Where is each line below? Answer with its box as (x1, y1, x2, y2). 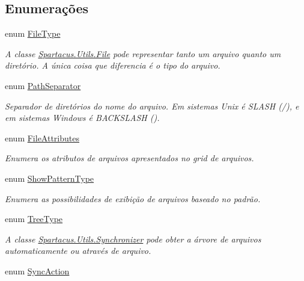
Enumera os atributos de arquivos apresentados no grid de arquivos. (5, 152, 254, 164)
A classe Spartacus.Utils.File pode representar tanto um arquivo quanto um (5, 47, 281, 60)
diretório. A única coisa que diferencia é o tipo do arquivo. (5, 59, 220, 72)
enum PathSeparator (5, 79, 81, 91)
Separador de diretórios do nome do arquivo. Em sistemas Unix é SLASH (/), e (5, 99, 299, 112)
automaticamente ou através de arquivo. (5, 244, 151, 257)
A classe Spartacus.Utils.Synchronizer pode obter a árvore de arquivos (5, 232, 261, 245)
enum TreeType (5, 212, 63, 225)
